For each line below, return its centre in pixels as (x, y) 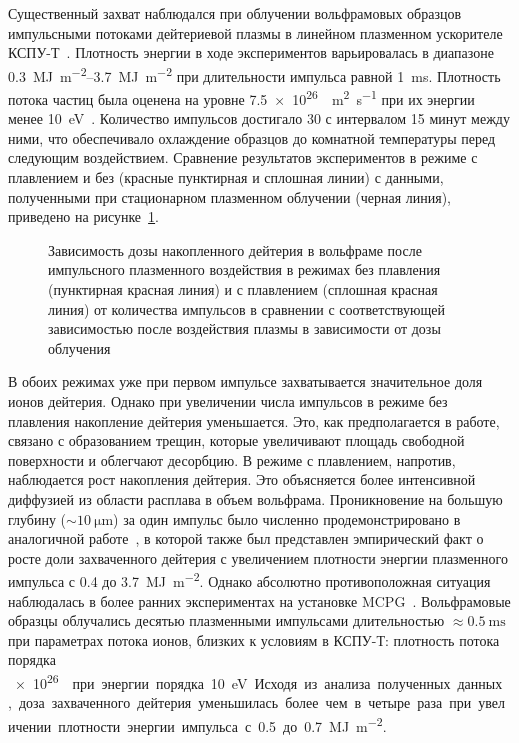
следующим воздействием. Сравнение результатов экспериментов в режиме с (243, 157)
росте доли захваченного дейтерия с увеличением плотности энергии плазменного (258, 557)
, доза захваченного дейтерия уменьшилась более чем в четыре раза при (240, 702)
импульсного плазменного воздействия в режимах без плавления (244, 269)
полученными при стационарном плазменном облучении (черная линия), (229, 196)
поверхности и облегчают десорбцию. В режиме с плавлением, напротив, (232, 459)
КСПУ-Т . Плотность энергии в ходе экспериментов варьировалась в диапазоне (251, 52)
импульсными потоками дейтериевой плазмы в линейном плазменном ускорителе (255, 32)
